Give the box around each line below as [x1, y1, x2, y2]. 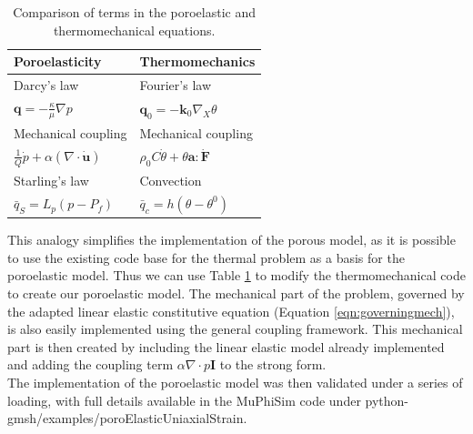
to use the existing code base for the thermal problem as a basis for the [7, 247, 405, 267]
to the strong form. [219, 355, 327, 374]
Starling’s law [14, 170, 89, 189]
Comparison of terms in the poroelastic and [13, 3, 257, 21]
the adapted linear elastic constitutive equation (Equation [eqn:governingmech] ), [7, 301, 455, 320]
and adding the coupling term [7, 355, 174, 374]
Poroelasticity [14, 52, 102, 71]
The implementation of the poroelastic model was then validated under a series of [7, 372, 463, 391]
